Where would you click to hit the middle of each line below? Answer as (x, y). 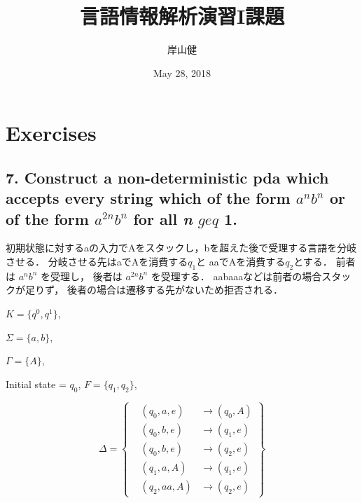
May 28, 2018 (182, 73)
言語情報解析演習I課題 (182, 16)
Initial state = (36, 384)
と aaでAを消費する (241, 262)
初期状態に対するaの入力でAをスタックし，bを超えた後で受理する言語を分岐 (181, 248)
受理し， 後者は (86, 276)
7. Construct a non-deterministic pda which (167, 177)
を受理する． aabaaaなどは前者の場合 (236, 276)
